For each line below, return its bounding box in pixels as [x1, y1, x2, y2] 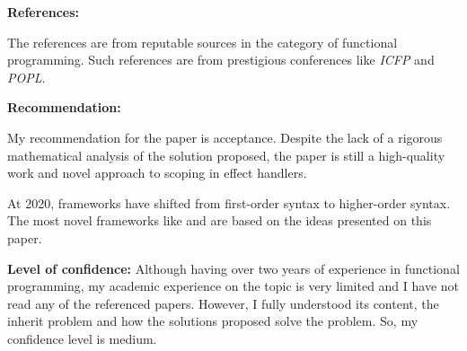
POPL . [7, 67, 46, 86]
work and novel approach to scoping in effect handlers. [7, 163, 307, 182]
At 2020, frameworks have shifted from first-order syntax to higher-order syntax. [7, 193, 451, 212]
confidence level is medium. [7, 329, 157, 347]
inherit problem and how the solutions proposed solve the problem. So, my [7, 312, 419, 330]
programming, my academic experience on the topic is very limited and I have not [7, 276, 460, 295]
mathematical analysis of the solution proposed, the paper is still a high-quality [7, 145, 445, 164]
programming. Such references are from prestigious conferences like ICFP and [7, 50, 435, 69]
